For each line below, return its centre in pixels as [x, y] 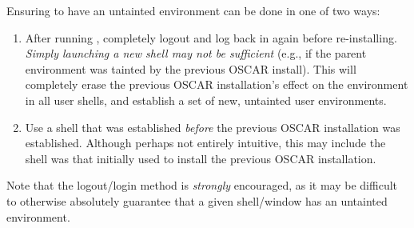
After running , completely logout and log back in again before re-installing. [211, 37]
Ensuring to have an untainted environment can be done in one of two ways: [193, 10]
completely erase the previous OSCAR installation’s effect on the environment [217, 84]
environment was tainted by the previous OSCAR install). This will [191, 68]
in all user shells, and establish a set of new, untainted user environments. [206, 100]
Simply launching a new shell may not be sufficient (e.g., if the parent [196, 53]
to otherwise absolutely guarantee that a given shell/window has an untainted [197, 200]
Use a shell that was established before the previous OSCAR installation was [213, 127]
